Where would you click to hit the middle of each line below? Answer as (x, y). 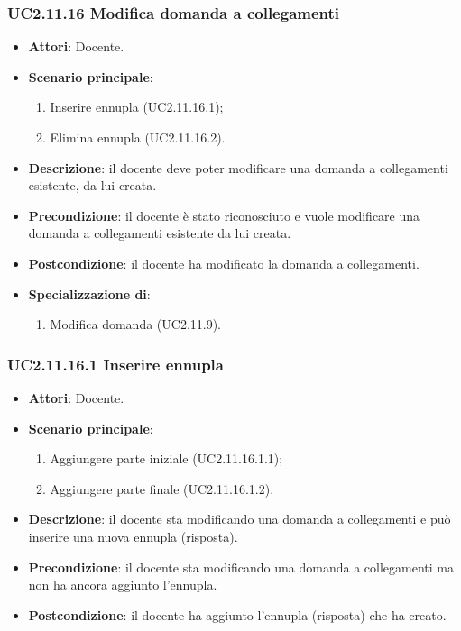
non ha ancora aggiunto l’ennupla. (123, 585)
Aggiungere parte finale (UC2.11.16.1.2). (162, 488)
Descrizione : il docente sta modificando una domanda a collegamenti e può (240, 519)
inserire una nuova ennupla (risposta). (133, 536)
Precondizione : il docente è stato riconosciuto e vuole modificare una (224, 215)
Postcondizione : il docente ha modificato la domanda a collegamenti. (224, 263)
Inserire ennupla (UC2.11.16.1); (137, 107)
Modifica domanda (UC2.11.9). (136, 324)
